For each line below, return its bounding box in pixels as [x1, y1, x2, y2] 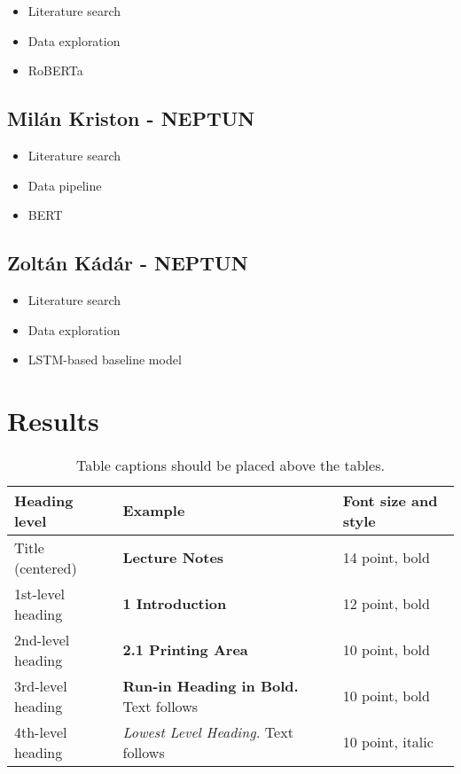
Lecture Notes [122, 547, 224, 568]
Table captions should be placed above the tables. [76, 454, 385, 475]
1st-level [14, 582, 65, 604]
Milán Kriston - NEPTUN [7, 105, 255, 132]
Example [122, 500, 185, 521]
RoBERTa [27, 61, 83, 80]
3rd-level [14, 675, 67, 696]
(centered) [14, 557, 77, 578]
